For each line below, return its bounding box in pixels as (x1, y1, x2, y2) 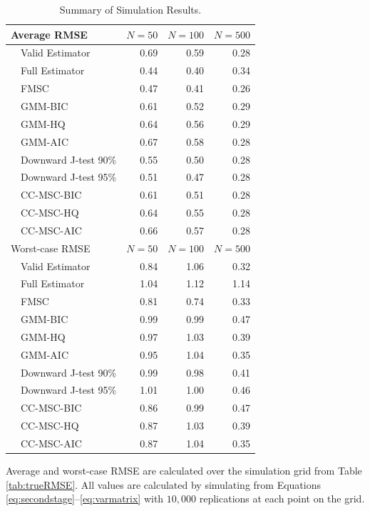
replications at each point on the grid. (199, 491, 365, 506)
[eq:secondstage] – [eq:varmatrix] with (6, 491, 164, 506)
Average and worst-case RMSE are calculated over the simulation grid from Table (6, 463, 362, 478)
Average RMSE (11, 26, 88, 41)
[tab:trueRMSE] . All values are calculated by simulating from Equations (6, 477, 321, 492)
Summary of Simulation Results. (59, 2, 202, 16)
